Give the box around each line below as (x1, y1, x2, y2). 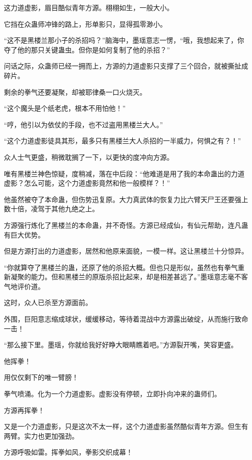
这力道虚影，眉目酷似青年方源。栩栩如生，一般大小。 (4, 2, 173, 12)
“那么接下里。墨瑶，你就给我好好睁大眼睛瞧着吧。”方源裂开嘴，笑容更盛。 (4, 340, 238, 350)
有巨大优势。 (4, 229, 45, 239)
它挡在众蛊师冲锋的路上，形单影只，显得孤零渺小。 (4, 18, 167, 29)
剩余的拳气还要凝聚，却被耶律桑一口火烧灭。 (4, 86, 146, 97)
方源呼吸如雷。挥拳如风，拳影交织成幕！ (4, 447, 133, 457)
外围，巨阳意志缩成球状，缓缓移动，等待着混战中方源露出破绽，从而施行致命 (4, 314, 248, 324)
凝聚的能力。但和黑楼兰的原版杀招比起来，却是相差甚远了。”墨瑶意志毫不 (10, 272, 241, 282)
